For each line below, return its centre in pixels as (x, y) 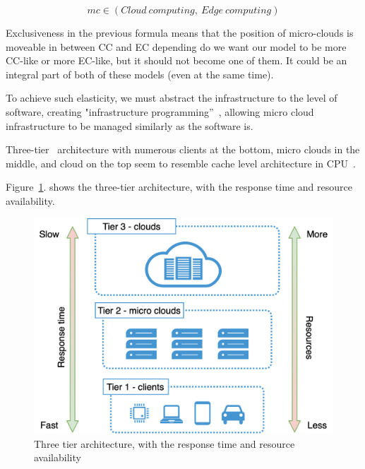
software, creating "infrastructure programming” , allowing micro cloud (160, 111)
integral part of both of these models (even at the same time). (140, 74)
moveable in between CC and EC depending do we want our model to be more (176, 46)
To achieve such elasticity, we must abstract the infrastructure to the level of (172, 98)
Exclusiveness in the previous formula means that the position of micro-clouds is (180, 32)
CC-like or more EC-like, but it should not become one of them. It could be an (176, 60)
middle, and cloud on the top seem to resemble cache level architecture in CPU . (181, 163)
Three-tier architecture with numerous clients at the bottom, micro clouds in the (183, 149)
